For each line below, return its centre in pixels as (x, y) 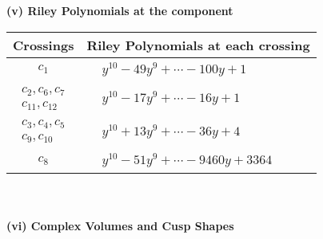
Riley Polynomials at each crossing (198, 45)
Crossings (44, 45)
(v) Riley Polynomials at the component (120, 10)
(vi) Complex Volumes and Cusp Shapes (120, 225)
